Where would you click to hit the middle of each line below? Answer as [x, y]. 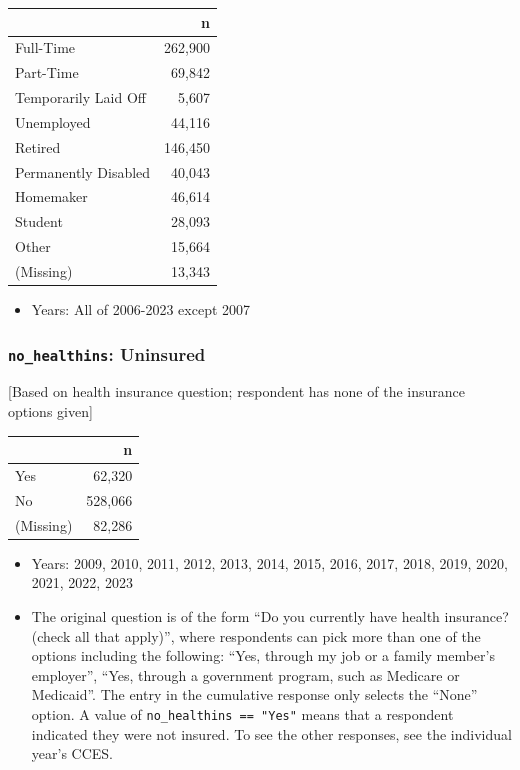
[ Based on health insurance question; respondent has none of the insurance [236, 391]
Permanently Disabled [83, 171]
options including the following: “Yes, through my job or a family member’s [263, 655]
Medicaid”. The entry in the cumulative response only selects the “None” [254, 694]
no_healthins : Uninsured [107, 353]
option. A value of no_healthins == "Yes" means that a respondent [242, 713]
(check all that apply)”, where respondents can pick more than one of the [256, 635]
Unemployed [53, 121]
